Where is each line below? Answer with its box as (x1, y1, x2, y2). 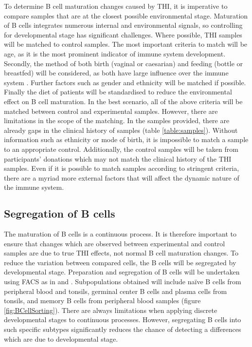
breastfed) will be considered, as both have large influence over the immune (4, 68, 229, 78)
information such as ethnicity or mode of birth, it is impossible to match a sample (4, 134, 249, 145)
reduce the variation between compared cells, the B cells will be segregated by (4, 257, 236, 267)
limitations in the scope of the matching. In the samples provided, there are (4, 115, 230, 126)
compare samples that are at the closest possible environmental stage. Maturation (4, 10, 248, 20)
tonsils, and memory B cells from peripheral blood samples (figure (4, 295, 201, 306)
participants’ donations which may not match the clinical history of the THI (4, 153, 232, 164)
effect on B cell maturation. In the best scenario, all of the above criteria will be (4, 96, 243, 106)
